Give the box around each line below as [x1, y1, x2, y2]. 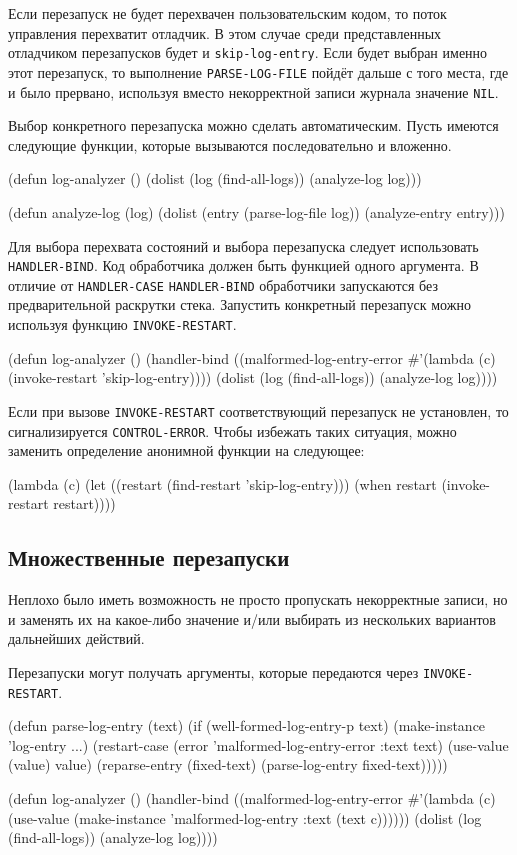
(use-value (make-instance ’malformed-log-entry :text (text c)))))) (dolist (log [8, 807, 482, 828]
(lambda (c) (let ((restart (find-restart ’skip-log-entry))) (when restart [8, 473, 437, 494]
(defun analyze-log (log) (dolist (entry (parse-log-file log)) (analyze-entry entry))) [8, 201, 505, 222]
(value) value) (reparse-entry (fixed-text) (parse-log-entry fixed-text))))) [8, 754, 448, 775]
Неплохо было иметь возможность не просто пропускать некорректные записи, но [8, 589, 508, 610]
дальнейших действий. [8, 628, 145, 649]
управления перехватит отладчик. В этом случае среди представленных [8, 22, 442, 43]
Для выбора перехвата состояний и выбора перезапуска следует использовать [8, 235, 479, 256]
